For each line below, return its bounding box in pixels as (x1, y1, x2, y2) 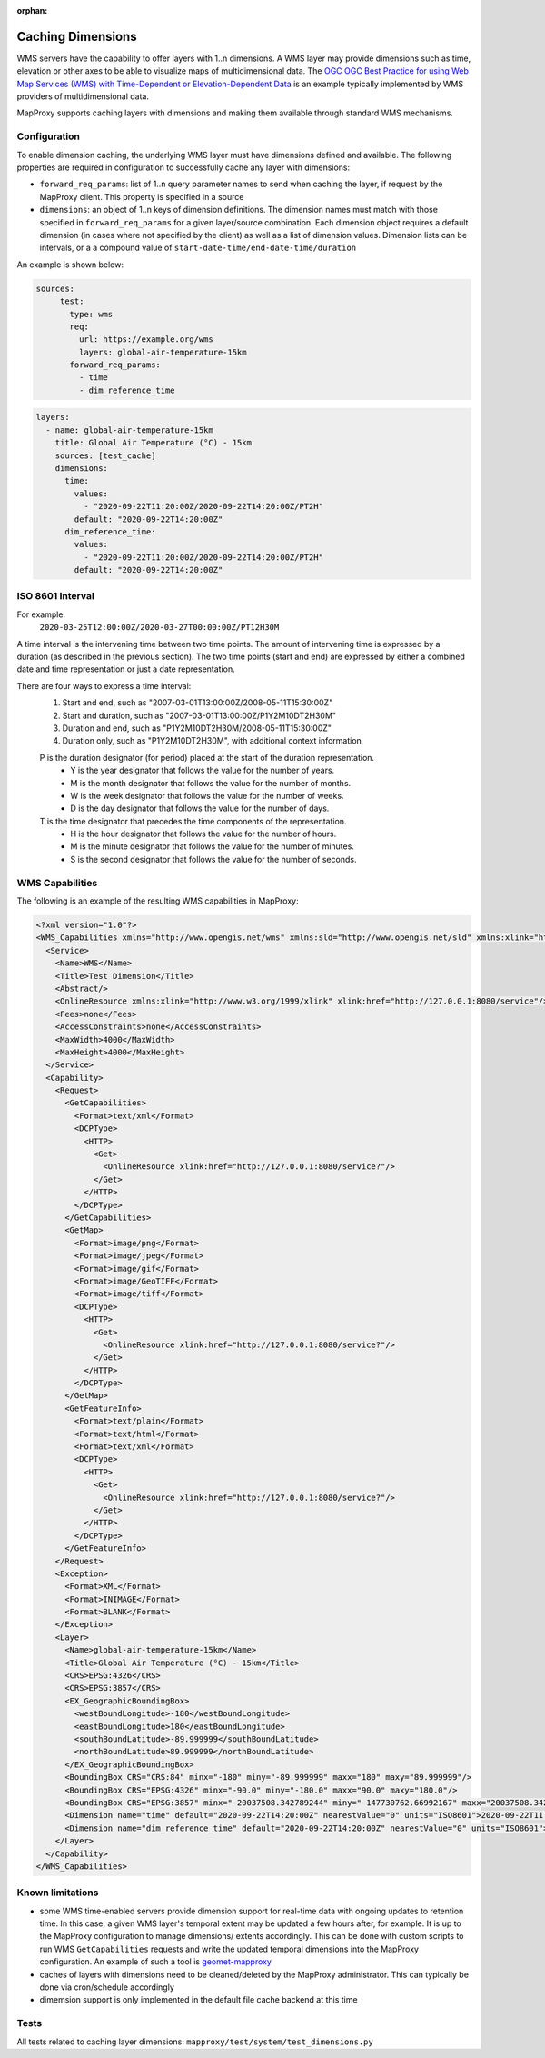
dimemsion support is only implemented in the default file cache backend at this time (39, 1994, 358, 2005)
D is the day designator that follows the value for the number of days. (70, 803, 330, 814)
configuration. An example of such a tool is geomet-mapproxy (39, 1956, 272, 1967)
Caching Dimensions (16, 28, 137, 45)
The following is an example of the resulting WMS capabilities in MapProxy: (16, 895, 299, 906)
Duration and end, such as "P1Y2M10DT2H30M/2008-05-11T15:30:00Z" (62, 723, 332, 734)
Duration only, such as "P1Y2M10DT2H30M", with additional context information (62, 735, 362, 746)
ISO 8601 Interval (16, 590, 94, 603)
